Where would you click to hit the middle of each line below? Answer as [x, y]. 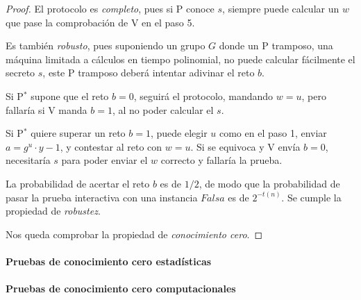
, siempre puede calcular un [281, 8]
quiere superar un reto [78, 133]
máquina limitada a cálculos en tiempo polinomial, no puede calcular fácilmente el [180, 59]
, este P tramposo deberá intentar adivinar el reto [149, 73]
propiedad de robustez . [53, 211]
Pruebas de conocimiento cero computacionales [121, 289]
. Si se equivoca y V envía [245, 146]
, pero [314, 95]
